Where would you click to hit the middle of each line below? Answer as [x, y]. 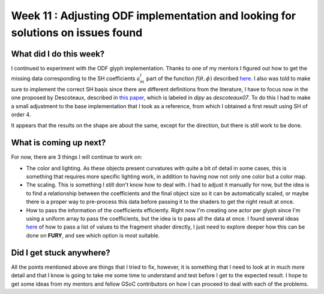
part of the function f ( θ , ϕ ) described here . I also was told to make [228, 79]
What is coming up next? [58, 143]
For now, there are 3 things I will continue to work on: [77, 157]
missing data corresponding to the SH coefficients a [76, 79]
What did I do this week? [58, 54]
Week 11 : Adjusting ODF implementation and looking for [154, 16]
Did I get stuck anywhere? [61, 253]
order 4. [21, 115]
